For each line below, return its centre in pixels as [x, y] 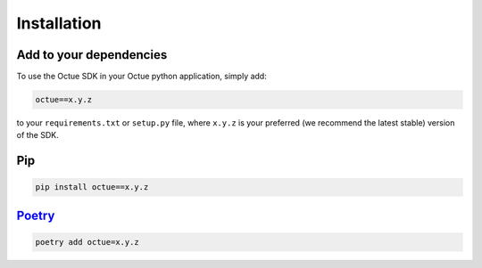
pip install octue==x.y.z [92, 187]
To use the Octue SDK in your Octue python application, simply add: [141, 77]
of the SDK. [37, 135]
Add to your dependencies [92, 55]
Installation [59, 23]
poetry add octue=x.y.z [87, 242]
